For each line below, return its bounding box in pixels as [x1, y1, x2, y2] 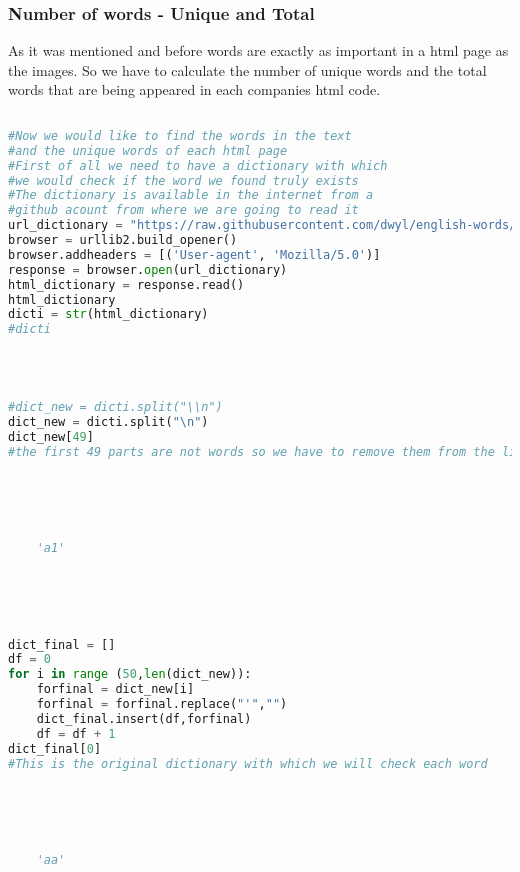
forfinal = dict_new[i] [36, 682, 195, 697]
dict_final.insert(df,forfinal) [36, 711, 252, 726]
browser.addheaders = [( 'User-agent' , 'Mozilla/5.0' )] [8, 247, 381, 262]
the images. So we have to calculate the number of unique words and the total [8, 59, 487, 80]
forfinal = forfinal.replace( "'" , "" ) [36, 697, 288, 712]
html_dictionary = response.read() [8, 277, 245, 292]
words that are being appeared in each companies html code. [8, 79, 381, 100]
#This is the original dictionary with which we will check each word [8, 756, 488, 771]
